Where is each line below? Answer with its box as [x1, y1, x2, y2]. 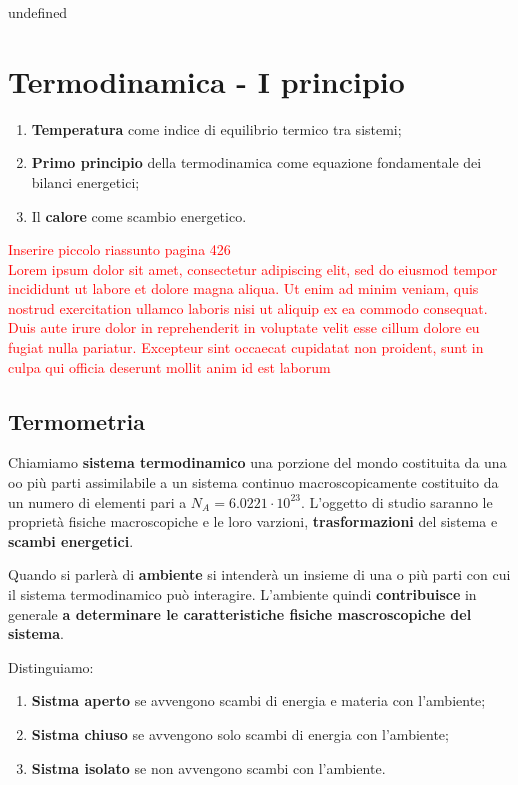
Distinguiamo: [8, 656, 94, 677]
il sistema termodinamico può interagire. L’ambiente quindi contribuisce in [8, 584, 477, 605]
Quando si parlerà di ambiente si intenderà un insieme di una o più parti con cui [8, 564, 511, 585]
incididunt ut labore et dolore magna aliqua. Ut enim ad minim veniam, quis [8, 278, 479, 299]
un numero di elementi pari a [8, 491, 187, 512]
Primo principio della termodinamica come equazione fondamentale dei [31, 152, 482, 173]
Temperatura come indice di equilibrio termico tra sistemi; [31, 118, 402, 139]
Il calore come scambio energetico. [31, 205, 247, 226]
